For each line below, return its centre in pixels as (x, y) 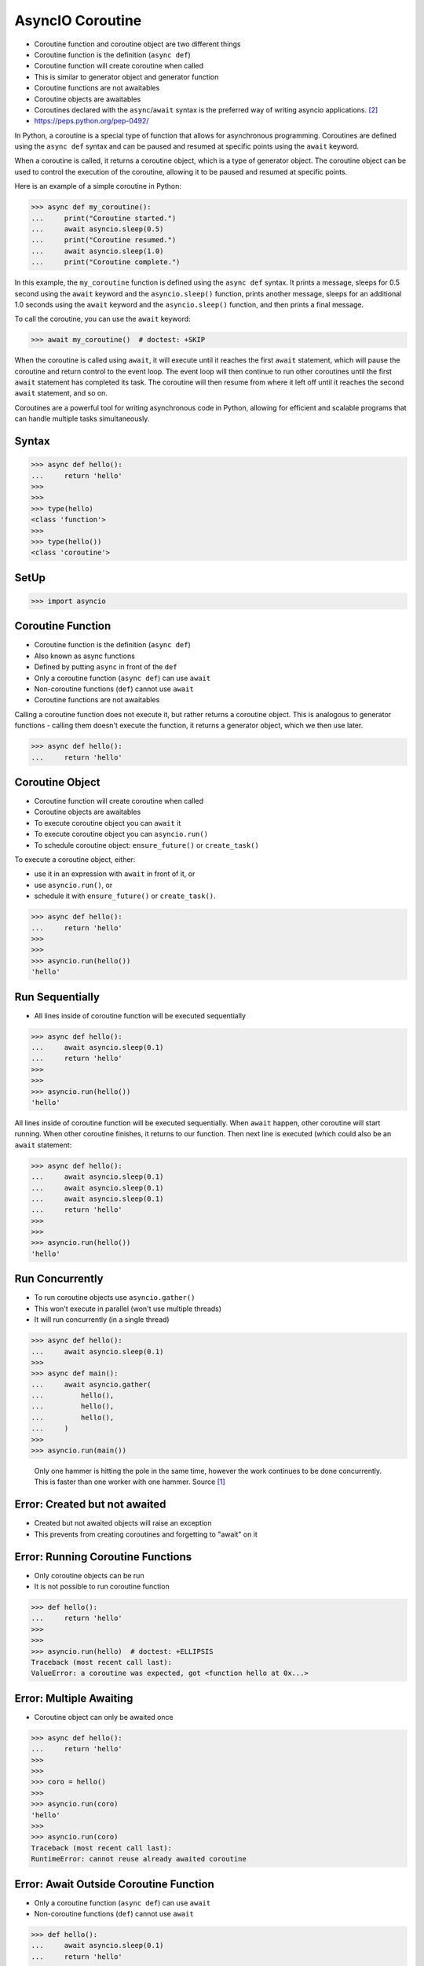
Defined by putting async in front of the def (106, 667)
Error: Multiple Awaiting (74, 1698)
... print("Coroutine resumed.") (104, 240)
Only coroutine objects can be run (89, 1575)
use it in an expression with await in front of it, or (115, 874)
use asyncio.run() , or (73, 885)
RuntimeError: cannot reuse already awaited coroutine (139, 1859)
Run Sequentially (57, 997)
